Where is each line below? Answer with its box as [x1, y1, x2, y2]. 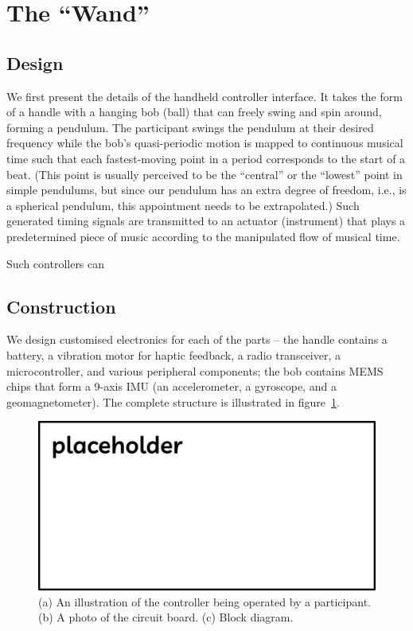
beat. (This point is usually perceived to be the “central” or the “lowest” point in [6, 166, 403, 182]
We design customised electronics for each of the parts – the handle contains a [6, 331, 388, 348]
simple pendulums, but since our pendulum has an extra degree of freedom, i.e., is [6, 181, 407, 198]
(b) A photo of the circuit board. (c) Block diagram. [38, 609, 294, 625]
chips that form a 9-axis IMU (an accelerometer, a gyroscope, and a [6, 378, 337, 395]
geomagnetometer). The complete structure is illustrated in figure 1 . [6, 393, 340, 410]
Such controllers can [6, 255, 105, 271]
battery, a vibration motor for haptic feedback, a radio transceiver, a [6, 346, 341, 363]
